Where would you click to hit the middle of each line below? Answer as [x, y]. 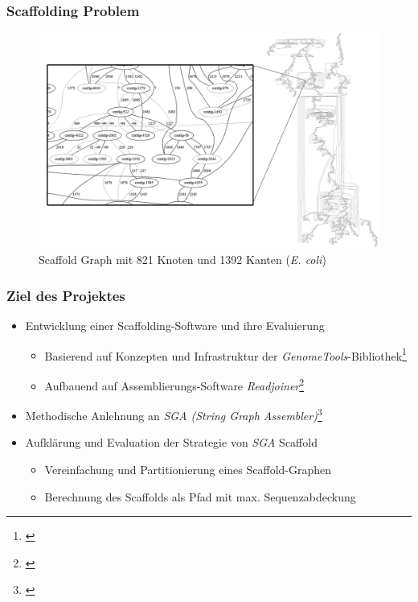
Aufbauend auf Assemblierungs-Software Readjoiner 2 [174, 384]
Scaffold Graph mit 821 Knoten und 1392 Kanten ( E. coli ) [182, 260]
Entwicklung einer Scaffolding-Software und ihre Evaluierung [175, 326]
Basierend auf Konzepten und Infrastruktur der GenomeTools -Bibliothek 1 [225, 354]
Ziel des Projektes [66, 295]
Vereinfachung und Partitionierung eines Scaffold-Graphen [188, 470]
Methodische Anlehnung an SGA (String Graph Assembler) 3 [174, 414]
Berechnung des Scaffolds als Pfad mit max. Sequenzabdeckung [200, 496]
